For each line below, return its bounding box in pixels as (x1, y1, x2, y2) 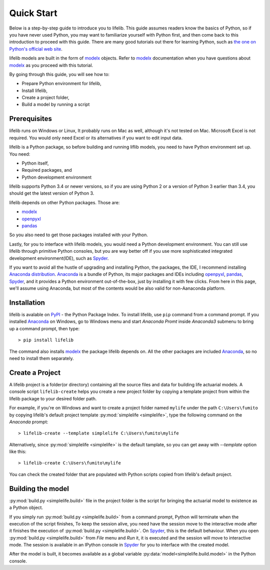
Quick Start (9, 8, 57, 19)
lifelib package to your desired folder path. (9, 395, 97, 401)
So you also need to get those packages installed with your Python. (9, 232, 148, 238)
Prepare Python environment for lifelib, (21, 81, 102, 87)
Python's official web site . (9, 46, 62, 52)
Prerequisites (9, 115, 52, 123)
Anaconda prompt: (9, 418, 48, 425)
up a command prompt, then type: (9, 325, 80, 331)
